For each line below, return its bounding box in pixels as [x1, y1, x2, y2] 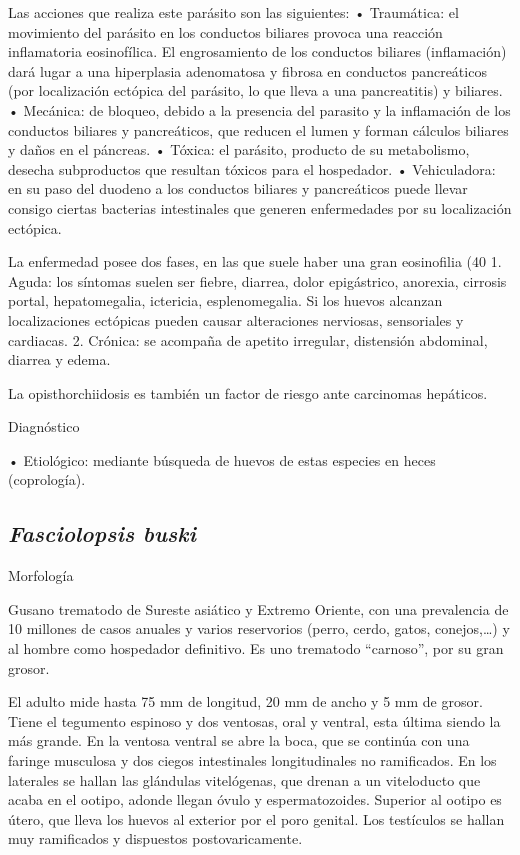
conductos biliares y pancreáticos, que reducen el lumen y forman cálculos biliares [8, 119, 509, 140]
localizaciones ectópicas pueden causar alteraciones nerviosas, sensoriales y [8, 309, 464, 330]
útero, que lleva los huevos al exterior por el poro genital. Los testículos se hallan [8, 808, 505, 829]
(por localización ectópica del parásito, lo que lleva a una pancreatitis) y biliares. [8, 80, 503, 101]
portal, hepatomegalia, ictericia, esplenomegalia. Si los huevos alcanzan [8, 290, 443, 311]
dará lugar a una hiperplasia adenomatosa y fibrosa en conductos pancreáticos [8, 60, 487, 81]
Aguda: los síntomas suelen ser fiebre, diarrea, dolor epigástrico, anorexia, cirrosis [8, 270, 507, 291]
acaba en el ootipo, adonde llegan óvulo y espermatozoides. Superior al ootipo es [8, 789, 502, 810]
